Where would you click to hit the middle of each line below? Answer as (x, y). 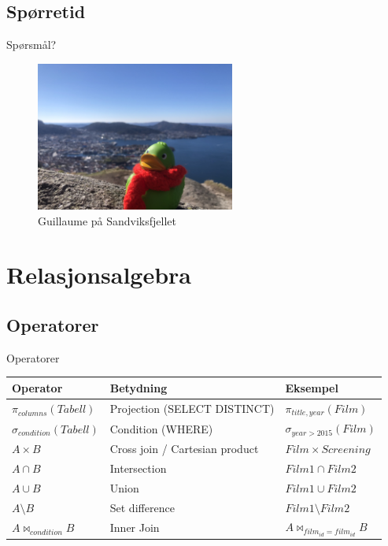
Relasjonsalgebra (99, 275)
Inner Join (135, 527)
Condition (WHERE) (161, 428)
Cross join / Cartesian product (184, 449)
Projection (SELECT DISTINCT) (192, 409)
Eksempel (312, 387)
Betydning (139, 387)
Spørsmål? (31, 45)
